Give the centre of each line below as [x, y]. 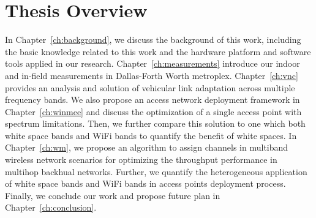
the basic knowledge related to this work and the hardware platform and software [158, 51]
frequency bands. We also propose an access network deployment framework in [152, 100]
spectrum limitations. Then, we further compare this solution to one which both [155, 123]
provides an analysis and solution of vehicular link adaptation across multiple [150, 87]
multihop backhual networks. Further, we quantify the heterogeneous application [156, 171]
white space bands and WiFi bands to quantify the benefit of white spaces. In [151, 135]
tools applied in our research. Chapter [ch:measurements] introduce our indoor [152, 63]
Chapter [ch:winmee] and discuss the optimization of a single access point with [153, 111]
